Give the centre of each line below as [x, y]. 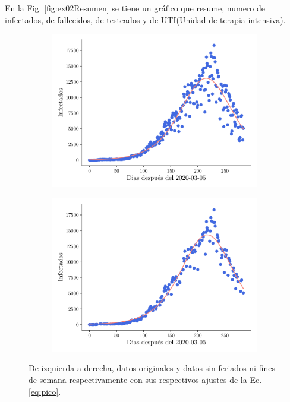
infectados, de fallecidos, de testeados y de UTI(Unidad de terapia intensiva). [145, 19]
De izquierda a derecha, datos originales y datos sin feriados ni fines [152, 368]
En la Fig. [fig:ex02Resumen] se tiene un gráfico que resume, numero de [135, 8]
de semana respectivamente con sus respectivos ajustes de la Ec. [145, 379]
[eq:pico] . [45, 391]
